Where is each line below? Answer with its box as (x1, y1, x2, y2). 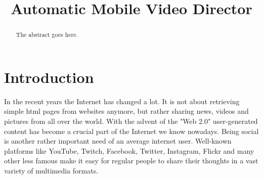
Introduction (4, 66, 94, 87)
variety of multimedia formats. (4, 165, 99, 175)
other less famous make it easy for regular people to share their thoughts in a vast (4, 155, 258, 166)
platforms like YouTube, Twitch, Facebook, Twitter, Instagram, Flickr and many (4, 145, 254, 156)
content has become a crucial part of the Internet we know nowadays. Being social (4, 125, 259, 136)
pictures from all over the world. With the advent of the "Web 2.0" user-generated (4, 115, 258, 126)
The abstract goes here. (16, 30, 78, 39)
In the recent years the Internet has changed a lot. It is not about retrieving (4, 96, 240, 106)
